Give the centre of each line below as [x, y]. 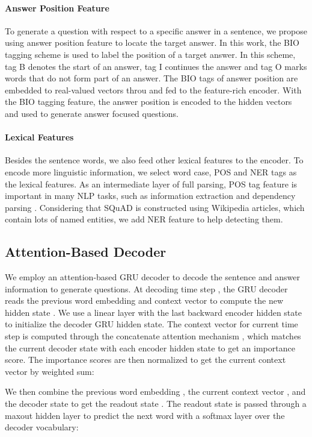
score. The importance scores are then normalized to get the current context [145, 360]
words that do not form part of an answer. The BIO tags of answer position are [151, 78]
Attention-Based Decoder [86, 252]
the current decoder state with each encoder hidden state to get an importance [150, 347]
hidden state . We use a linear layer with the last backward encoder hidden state [153, 312]
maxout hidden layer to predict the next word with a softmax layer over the [145, 415]
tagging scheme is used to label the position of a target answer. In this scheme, [150, 54]
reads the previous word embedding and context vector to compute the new [144, 300]
